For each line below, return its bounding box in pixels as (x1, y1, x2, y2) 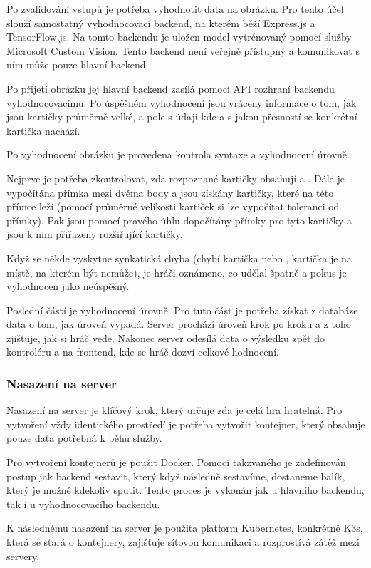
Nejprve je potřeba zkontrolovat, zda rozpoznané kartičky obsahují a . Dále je (6, 170, 345, 185)
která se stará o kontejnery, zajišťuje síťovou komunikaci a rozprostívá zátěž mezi (6, 535, 360, 549)
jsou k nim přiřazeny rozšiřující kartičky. (6, 227, 183, 242)
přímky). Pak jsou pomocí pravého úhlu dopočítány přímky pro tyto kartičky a (6, 212, 352, 227)
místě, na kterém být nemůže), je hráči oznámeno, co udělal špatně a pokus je (6, 264, 347, 279)
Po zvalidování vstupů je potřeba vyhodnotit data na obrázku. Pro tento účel (6, 1, 344, 16)
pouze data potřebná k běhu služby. (6, 430, 162, 445)
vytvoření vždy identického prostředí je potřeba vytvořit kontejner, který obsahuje (6, 416, 365, 431)
